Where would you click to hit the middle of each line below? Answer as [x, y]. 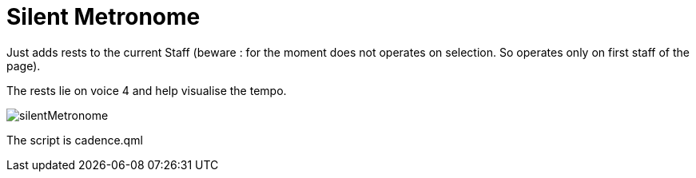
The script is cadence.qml [75, 140]
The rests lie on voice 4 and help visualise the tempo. [147, 90]
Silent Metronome [103, 17]
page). [24, 65]
